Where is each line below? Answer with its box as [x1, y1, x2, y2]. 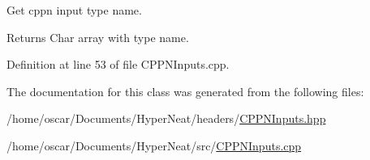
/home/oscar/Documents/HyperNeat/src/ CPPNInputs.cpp [6, 137, 302, 154]
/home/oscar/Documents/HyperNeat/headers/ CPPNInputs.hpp [6, 110, 326, 127]
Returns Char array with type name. [6, 28, 189, 45]
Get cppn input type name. [6, 2, 142, 18]
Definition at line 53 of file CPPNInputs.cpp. [6, 56, 230, 73]
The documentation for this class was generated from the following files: [6, 82, 364, 99]
